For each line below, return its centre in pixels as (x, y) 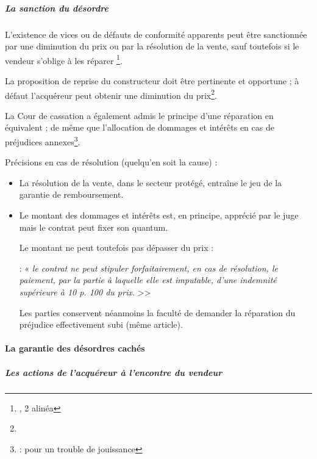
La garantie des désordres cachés (75, 348)
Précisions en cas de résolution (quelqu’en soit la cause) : (111, 162)
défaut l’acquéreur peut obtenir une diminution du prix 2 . (111, 94)
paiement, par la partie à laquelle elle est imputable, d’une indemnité (148, 280)
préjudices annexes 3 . (43, 141)
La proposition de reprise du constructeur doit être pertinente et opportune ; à (152, 81)
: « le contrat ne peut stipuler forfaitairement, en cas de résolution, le (148, 268)
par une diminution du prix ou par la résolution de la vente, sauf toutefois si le (152, 46)
